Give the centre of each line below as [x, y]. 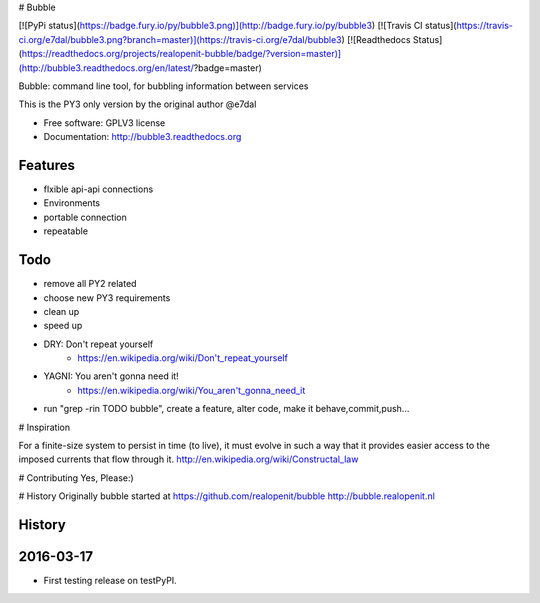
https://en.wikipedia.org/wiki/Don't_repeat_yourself [183, 358]
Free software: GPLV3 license [104, 122]
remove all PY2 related [90, 284]
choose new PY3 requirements [107, 297]
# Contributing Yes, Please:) [76, 477]
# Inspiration [44, 427]
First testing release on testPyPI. [110, 581]
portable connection [85, 217]
